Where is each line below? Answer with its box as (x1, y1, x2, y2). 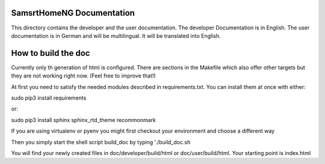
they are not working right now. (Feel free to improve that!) (11, 72, 156, 79)
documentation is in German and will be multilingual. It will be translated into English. (11, 32, 221, 39)
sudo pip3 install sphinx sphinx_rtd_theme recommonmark (11, 116, 156, 123)
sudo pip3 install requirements (11, 94, 87, 102)
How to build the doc (11, 48, 90, 58)
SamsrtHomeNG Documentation (11, 8, 135, 18)
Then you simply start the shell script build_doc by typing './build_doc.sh (11, 138, 191, 145)
